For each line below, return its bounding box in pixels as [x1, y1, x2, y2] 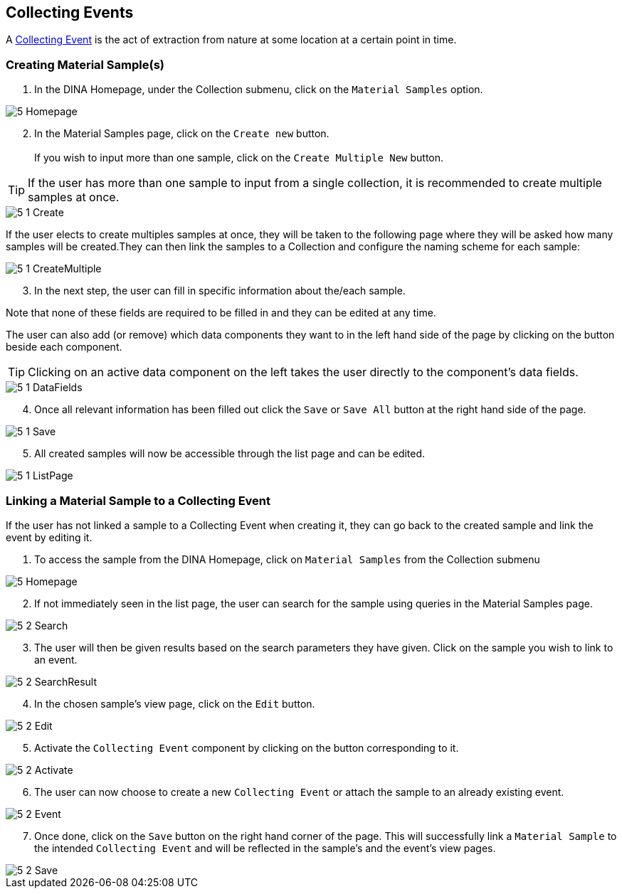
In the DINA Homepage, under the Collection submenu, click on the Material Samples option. [34, 83, 483, 96]
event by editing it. [6, 531, 93, 543]
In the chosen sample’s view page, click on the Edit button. [34, 697, 315, 710]
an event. [34, 653, 78, 666]
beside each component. [6, 341, 122, 353]
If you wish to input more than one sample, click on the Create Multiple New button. [34, 151, 444, 164]
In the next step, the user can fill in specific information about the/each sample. [34, 284, 406, 297]
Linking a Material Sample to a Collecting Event [6, 493, 271, 508]
